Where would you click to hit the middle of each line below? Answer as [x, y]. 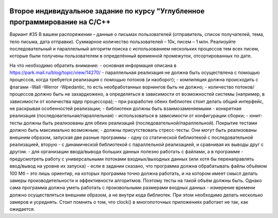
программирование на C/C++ [60, 22]
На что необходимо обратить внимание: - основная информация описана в [93, 65]
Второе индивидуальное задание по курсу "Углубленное [107, 11]
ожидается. [22, 209]
